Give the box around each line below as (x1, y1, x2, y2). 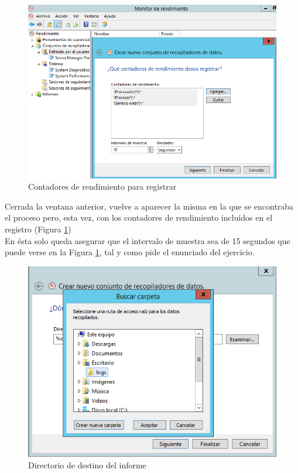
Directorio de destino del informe (28, 459, 146, 471)
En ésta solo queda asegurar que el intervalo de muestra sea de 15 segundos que (5, 234, 290, 246)
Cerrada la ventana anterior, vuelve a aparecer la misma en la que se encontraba (5, 200, 294, 212)
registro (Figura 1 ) (5, 223, 71, 235)
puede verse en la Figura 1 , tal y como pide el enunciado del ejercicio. (5, 246, 255, 258)
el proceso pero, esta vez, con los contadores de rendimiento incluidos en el (5, 211, 273, 224)
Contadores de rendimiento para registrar (28, 180, 177, 193)
